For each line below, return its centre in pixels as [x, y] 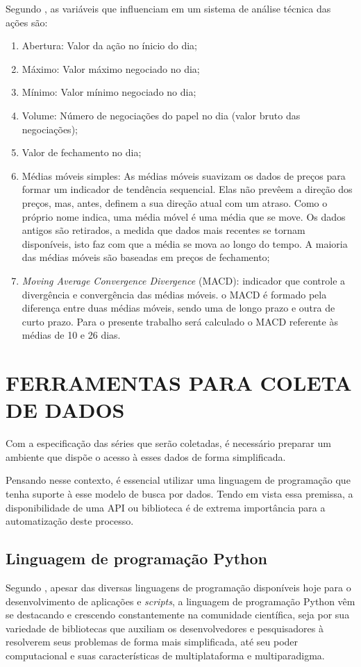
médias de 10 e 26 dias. [71, 335]
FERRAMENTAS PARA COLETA [179, 383]
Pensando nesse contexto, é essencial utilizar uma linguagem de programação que [178, 480]
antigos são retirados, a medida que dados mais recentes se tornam [163, 230]
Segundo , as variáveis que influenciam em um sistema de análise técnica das [168, 8]
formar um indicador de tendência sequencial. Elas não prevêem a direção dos [187, 189]
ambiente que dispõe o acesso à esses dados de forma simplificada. [146, 456]
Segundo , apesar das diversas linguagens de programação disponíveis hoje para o [178, 587]
